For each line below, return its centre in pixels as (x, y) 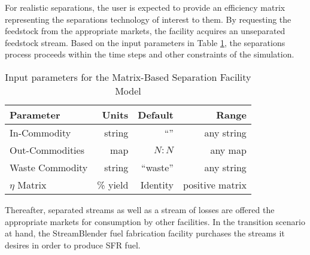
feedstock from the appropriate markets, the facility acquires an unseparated (145, 31)
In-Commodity (40, 132)
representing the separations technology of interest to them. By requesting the (148, 19)
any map (228, 150)
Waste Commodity (49, 167)
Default (156, 114)
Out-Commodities (47, 150)
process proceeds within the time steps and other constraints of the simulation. (150, 54)
